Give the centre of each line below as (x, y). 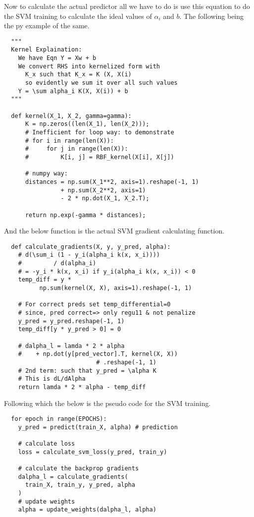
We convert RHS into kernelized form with (89, 66)
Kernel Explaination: (47, 50)
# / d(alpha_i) (57, 263)
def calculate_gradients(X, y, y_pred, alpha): (91, 247)
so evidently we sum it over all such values (101, 83)
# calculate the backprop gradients (78, 469)
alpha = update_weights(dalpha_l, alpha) (87, 510)
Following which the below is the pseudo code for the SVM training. (107, 403)
